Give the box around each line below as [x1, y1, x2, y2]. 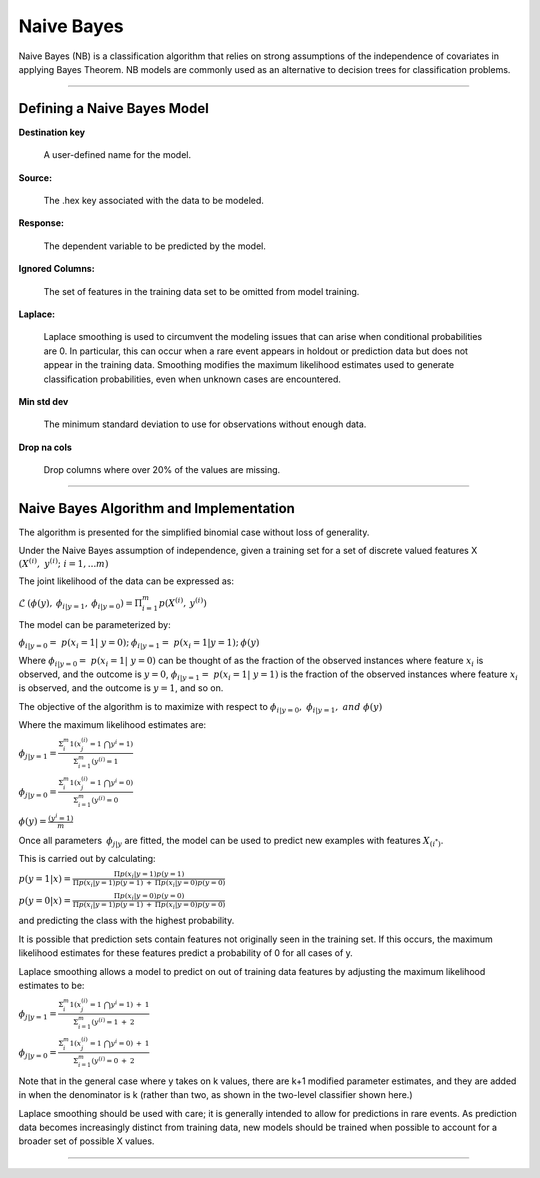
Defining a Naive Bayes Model [18, 100, 209, 117]
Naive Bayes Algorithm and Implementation [18, 500, 295, 517]
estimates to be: [18, 980, 85, 991]
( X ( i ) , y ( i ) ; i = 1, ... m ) [18, 556, 109, 569]
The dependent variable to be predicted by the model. [43, 240, 267, 252]
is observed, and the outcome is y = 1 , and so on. [18, 682, 224, 694]
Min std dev [18, 395, 69, 407]
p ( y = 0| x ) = [18, 895, 72, 906]
